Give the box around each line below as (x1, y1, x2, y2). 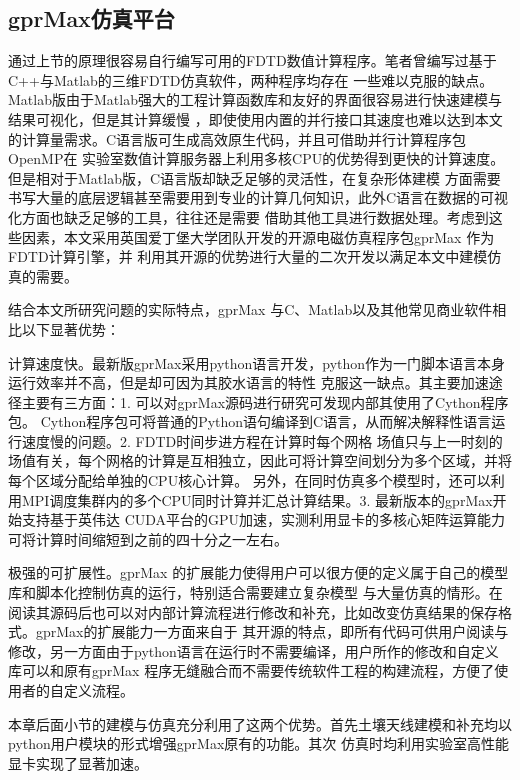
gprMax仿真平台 (8, 3, 175, 34)
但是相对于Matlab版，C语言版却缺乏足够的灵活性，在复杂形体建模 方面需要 (8, 167, 501, 188)
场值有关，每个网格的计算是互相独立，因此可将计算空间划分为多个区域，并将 (8, 450, 512, 471)
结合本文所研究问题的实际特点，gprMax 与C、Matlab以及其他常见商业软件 (8, 299, 493, 320)
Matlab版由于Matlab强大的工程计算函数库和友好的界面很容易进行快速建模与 (8, 89, 502, 110)
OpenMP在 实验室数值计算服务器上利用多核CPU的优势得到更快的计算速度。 (8, 148, 505, 169)
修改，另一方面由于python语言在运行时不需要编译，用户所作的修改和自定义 (8, 640, 499, 661)
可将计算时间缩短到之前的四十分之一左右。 (8, 528, 288, 549)
